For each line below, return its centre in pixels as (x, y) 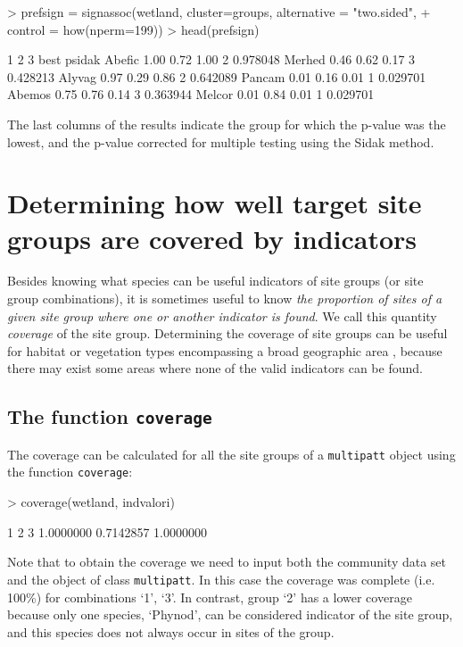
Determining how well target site (215, 203)
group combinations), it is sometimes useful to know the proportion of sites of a (225, 299)
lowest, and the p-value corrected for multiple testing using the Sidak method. (221, 141)
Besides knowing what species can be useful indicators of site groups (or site (215, 281)
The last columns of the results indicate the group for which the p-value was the (227, 124)
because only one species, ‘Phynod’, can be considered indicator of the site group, (230, 614)
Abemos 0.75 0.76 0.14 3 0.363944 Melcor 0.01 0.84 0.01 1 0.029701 (191, 94)
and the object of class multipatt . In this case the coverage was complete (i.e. (221, 579)
